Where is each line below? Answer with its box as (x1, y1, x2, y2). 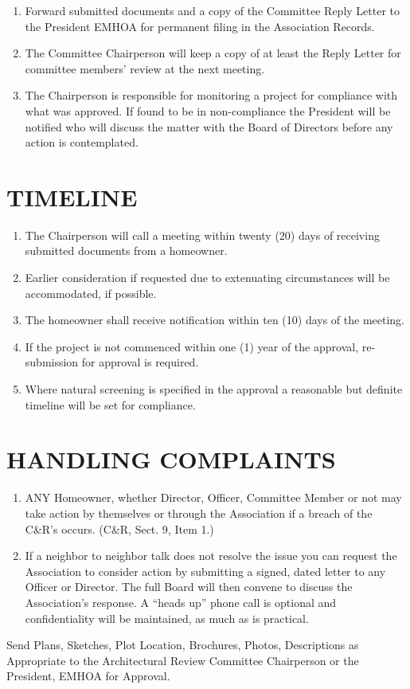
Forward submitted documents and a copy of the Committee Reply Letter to (25, 2, 400, 18)
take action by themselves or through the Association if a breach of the (25, 504, 373, 521)
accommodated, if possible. (25, 284, 157, 301)
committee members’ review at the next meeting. (25, 60, 265, 76)
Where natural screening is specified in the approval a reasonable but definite (25, 381, 403, 397)
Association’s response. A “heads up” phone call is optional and (25, 593, 337, 610)
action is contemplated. (25, 134, 139, 151)
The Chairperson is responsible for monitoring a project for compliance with (25, 87, 398, 104)
